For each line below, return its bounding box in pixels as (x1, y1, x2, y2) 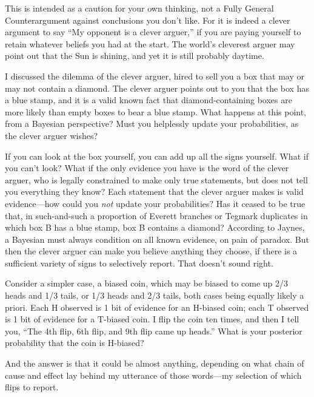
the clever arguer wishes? (5, 129, 98, 141)
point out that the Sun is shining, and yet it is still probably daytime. (5, 49, 264, 62)
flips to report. (5, 381, 59, 393)
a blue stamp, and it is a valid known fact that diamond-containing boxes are (5, 93, 292, 106)
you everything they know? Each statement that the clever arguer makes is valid (5, 185, 304, 198)
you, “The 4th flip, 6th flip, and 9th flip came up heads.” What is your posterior (5, 324, 302, 337)
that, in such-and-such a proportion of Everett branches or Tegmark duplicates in (5, 209, 308, 222)
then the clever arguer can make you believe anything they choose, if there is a (5, 245, 298, 257)
